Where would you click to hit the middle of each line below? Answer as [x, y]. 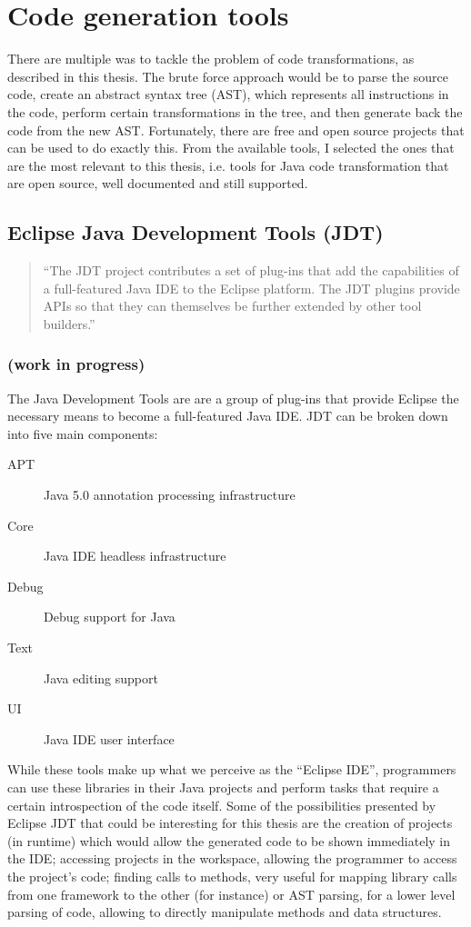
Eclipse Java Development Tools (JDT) [195, 232]
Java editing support [101, 678]
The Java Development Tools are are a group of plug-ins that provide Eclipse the [233, 398]
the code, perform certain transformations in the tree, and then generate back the [235, 111]
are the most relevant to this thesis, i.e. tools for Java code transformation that [228, 165]
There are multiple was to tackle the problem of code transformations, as [211, 59]
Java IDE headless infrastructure [135, 556]
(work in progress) [76, 364]
